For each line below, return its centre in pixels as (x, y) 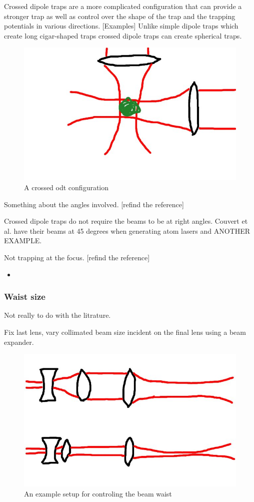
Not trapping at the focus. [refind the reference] (77, 257)
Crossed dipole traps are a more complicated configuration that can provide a (123, 6)
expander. (19, 342)
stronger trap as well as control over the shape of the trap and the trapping (120, 16)
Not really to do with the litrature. (57, 315)
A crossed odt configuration (66, 187)
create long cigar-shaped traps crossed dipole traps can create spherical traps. (123, 35)
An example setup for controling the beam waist (98, 493)
